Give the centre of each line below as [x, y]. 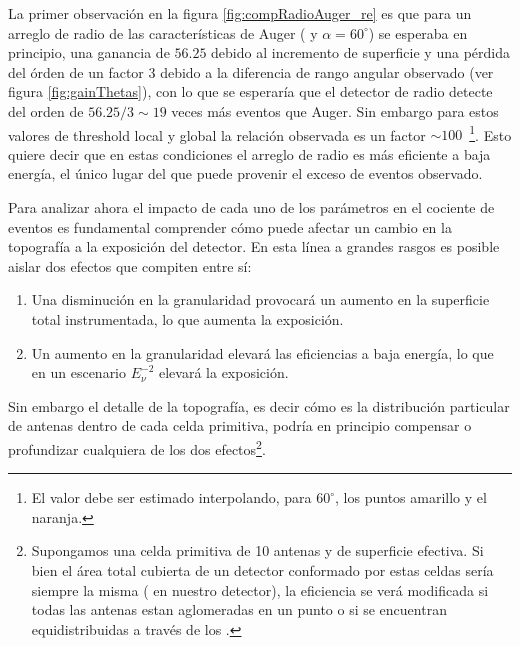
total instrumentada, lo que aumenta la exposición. [187, 318]
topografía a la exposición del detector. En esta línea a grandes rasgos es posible [254, 246]
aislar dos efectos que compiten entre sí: [130, 265]
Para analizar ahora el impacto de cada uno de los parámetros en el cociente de [251, 207]
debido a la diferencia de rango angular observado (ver [327, 71]
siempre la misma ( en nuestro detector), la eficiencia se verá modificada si [260, 589]
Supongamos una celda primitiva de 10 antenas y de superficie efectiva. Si [257, 550]
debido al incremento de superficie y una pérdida [360, 52]
